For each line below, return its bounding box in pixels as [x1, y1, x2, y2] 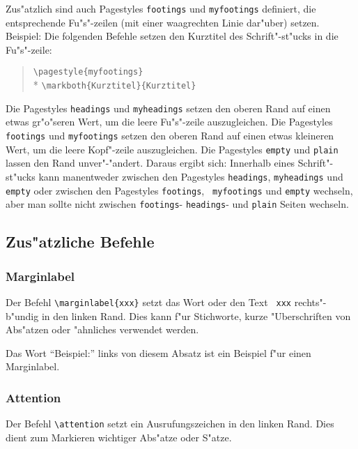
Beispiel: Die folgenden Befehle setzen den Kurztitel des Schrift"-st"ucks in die [6, 29, 338, 43]
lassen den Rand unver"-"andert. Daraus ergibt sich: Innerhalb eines [6, 155, 295, 170]
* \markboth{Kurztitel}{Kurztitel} [33, 77, 196, 92]
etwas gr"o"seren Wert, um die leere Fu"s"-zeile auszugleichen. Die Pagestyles [6, 114, 333, 129]
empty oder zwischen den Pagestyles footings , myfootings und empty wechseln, [6, 183, 353, 197]
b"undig [6, 308, 39, 323]
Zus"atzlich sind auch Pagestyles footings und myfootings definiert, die [6, 1, 316, 15]
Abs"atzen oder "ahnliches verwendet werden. [6, 322, 199, 337]
